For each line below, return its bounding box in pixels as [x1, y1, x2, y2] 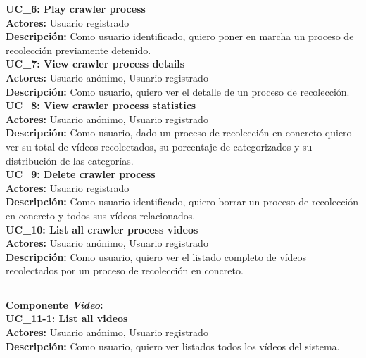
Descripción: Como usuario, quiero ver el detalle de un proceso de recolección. [6, 84, 350, 98]
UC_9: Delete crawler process [6, 167, 156, 181]
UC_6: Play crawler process [6, 1, 146, 15]
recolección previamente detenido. [6, 42, 151, 57]
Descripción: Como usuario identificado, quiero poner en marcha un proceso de [6, 29, 354, 44]
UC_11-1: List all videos [6, 311, 128, 326]
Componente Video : [6, 297, 103, 312]
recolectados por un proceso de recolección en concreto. [6, 263, 244, 278]
